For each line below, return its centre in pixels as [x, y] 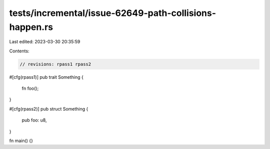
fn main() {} [21, 141]
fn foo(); [30, 88]
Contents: [19, 51]
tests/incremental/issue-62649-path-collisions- [113, 13]
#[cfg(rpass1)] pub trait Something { [46, 77]
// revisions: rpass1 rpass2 [55, 64]
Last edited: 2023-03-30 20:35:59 [45, 42]
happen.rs [31, 27]
